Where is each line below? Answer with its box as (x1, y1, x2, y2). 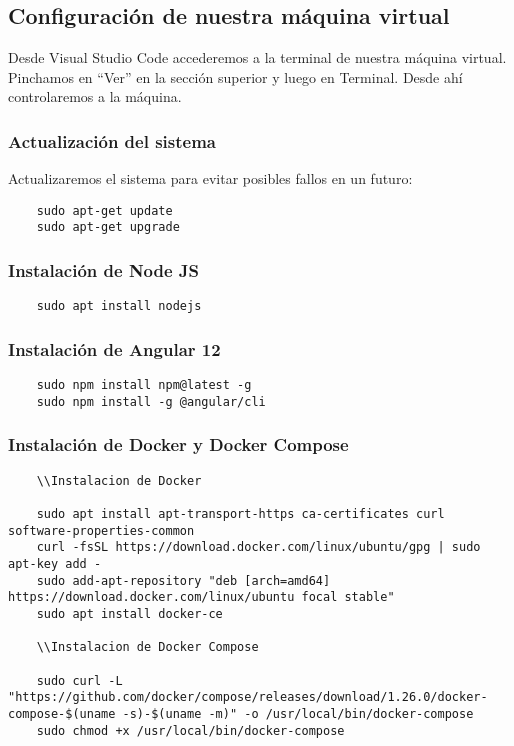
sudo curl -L (36, 673, 123, 688)
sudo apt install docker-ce (36, 606, 223, 621)
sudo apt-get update (36, 203, 173, 218)
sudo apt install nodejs (36, 299, 202, 314)
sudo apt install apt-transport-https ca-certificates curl (36, 507, 445, 522)
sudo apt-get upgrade (36, 220, 180, 235)
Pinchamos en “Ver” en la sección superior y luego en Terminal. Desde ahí (8, 66, 463, 87)
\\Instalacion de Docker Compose (36, 640, 259, 655)
